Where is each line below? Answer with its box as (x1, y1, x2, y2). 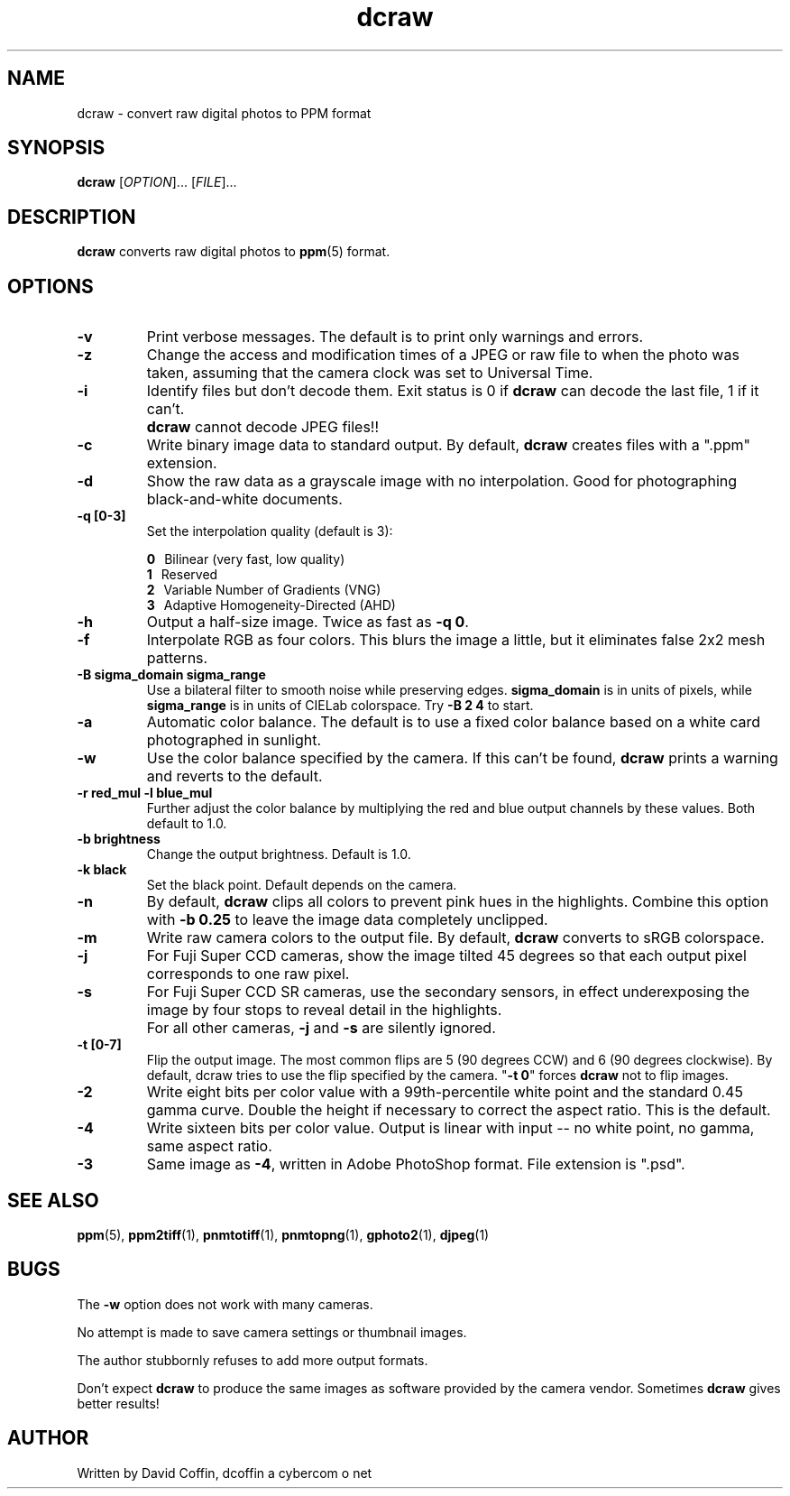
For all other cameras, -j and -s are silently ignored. (146, 1019, 496, 1038)
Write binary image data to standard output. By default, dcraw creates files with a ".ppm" (146, 436, 750, 455)
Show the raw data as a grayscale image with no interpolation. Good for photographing (146, 472, 738, 491)
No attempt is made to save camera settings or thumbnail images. (77, 1324, 467, 1340)
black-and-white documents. (146, 490, 343, 509)
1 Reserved (146, 567, 218, 583)
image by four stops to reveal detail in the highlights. (146, 1001, 502, 1020)
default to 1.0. (146, 816, 227, 832)
